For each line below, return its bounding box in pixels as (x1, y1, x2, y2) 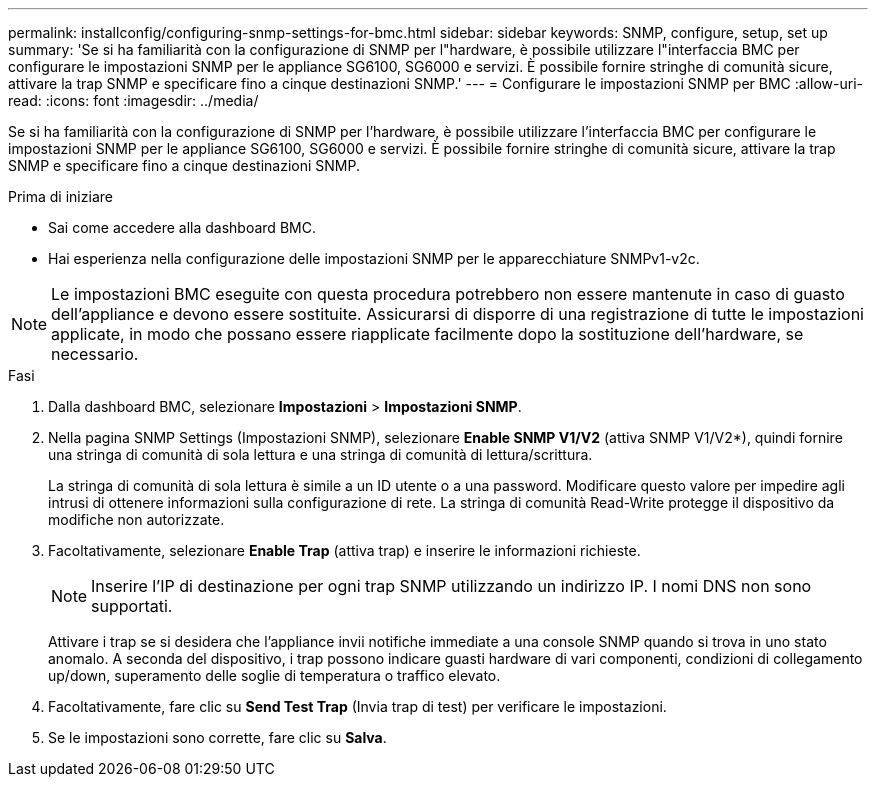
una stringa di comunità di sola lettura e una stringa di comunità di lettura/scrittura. (48, 446, 593, 463)
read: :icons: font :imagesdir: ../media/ (8, 92, 259, 109)
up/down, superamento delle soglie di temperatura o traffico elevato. (48, 667, 501, 684)
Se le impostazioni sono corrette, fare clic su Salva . (48, 729, 387, 746)
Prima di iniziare (8, 188, 113, 205)
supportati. (91, 596, 173, 616)
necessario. (51, 344, 139, 364)
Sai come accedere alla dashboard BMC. (48, 219, 316, 236)
